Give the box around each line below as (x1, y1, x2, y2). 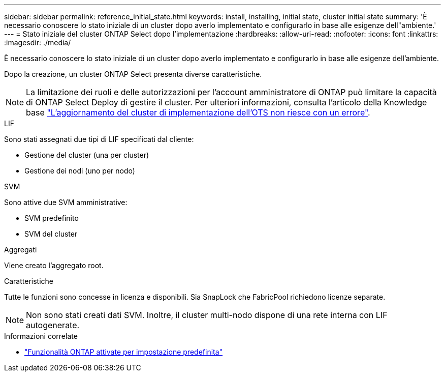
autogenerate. (26, 320, 80, 330)
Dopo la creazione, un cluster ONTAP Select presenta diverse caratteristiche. (4, 70, 262, 78)
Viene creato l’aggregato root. (4, 261, 104, 270)
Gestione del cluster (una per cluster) (24, 151, 149, 159)
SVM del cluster (24, 229, 78, 238)
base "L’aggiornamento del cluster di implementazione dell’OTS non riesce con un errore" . (26, 107, 370, 118)
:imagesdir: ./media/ (4, 38, 71, 47)
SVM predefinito (24, 214, 79, 222)
